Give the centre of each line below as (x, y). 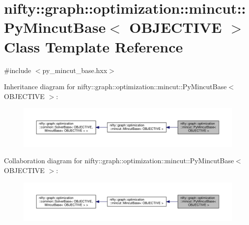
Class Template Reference (94, 46)
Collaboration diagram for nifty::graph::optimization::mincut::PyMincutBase (119, 161)
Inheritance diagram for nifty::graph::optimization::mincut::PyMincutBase (115, 87)
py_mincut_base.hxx (75, 70)
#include (18, 70)
